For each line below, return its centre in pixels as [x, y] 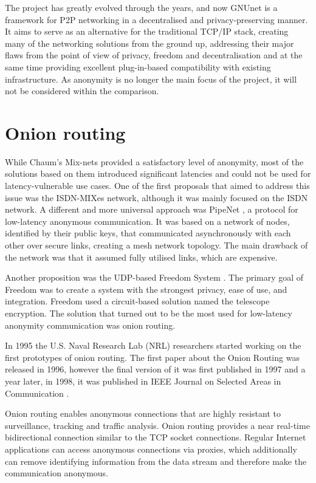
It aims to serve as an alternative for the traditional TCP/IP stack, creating [147, 31]
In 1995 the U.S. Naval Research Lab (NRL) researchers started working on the [153, 345]
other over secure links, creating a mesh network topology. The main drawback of [156, 245]
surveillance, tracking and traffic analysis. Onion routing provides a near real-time [157, 425]
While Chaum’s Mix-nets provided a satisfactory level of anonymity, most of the [154, 161]
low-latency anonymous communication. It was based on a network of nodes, [147, 221]
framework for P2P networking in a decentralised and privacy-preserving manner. [156, 19]
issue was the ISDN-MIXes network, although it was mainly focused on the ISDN [156, 197]
